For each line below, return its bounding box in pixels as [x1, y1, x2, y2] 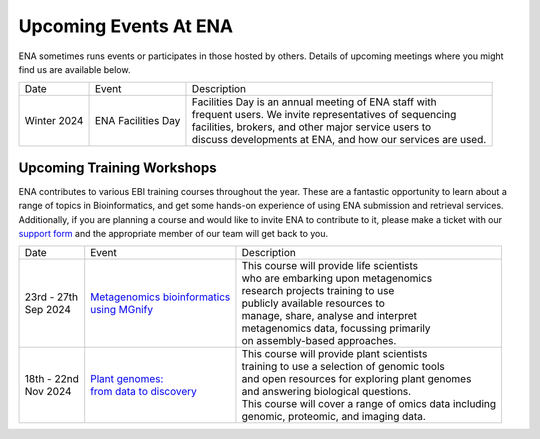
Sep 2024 [24, 303, 72, 317]
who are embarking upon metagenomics [241, 271, 433, 285]
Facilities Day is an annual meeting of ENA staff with [191, 95, 437, 109]
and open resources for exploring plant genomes [241, 372, 472, 386]
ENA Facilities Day [94, 114, 181, 128]
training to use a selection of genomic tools [241, 360, 445, 374]
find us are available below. [18, 63, 131, 75]
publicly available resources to [241, 296, 385, 310]
